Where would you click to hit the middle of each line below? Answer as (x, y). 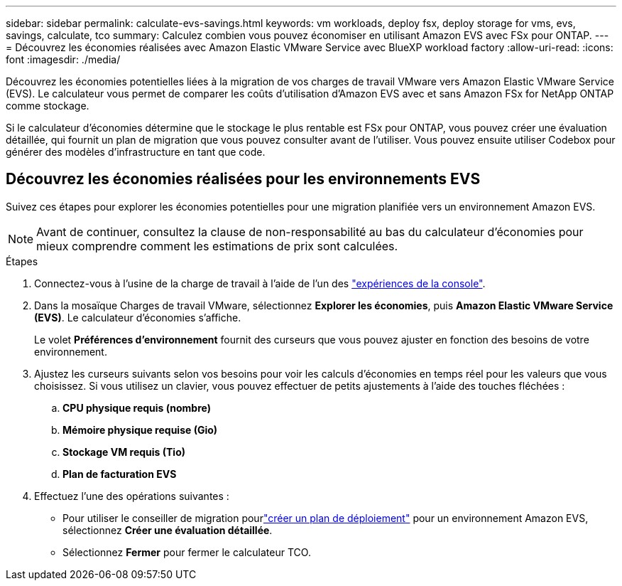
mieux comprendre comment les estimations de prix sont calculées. (217, 246)
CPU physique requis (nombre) (137, 407)
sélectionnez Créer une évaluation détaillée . (168, 530)
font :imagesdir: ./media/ (63, 59)
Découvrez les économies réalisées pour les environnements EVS (243, 179)
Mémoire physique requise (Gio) (140, 430)
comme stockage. (48, 106)
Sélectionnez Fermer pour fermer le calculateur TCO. (187, 552)
